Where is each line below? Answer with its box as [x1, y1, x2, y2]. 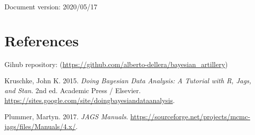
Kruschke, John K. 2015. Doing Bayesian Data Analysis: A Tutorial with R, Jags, [4, 75, 252, 86]
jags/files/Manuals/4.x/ [4, 121, 76, 131]
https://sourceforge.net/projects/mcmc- [130, 111, 251, 122]
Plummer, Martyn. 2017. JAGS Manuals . [4, 111, 128, 122]
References [4, 30, 79, 50]
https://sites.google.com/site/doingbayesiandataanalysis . [4, 95, 175, 105]
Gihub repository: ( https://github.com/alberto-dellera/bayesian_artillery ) [4, 59, 228, 69]
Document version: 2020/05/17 [4, 1, 97, 11]
